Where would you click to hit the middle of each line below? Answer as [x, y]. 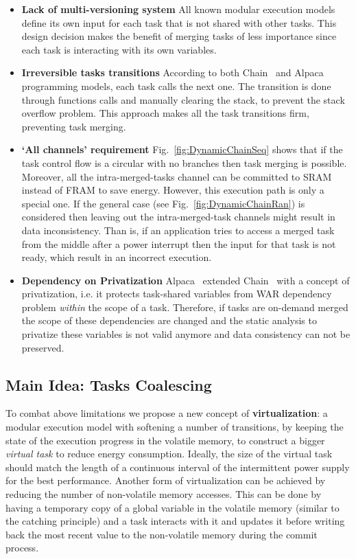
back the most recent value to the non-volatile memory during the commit [162, 534]
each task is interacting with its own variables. [119, 49]
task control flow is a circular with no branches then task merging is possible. [184, 162]
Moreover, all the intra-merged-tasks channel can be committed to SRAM [177, 176]
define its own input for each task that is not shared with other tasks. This [179, 22]
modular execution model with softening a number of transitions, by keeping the [175, 427]
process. [22, 548]
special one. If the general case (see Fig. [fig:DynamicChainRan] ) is [163, 203]
